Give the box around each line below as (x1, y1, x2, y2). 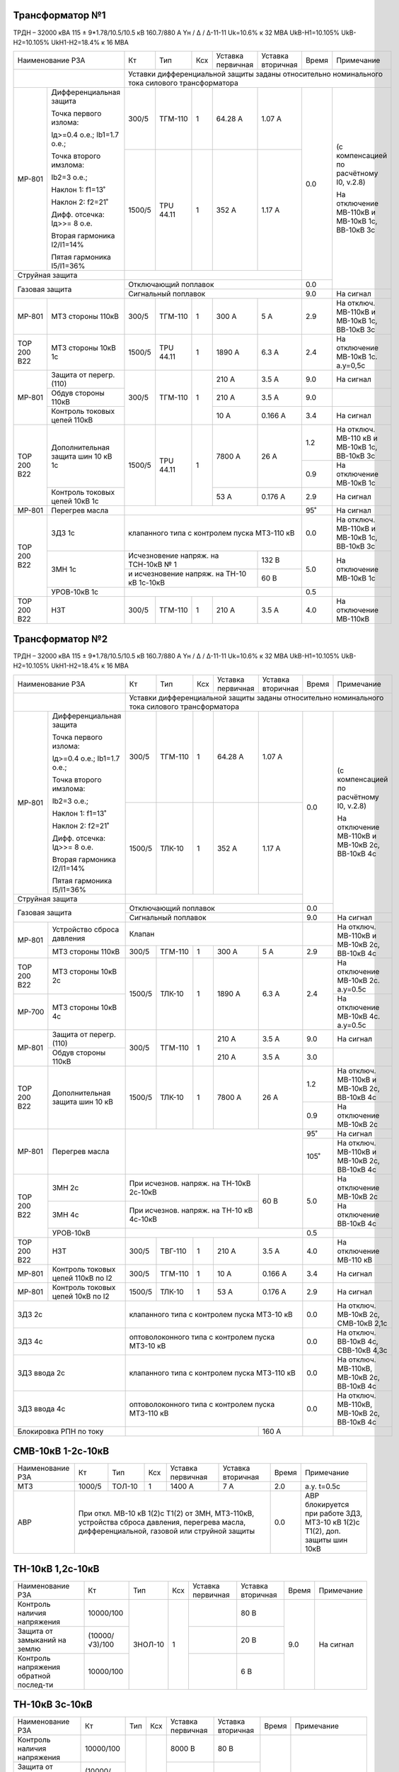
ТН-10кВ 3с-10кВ (13, 1698, 93, 1711)
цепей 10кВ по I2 (52, 1291, 110, 1301)
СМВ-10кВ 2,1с (337, 1318, 388, 1328)
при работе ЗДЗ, (304, 1508, 363, 1518)
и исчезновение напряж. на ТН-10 (128, 569, 247, 579)
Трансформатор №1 (13, 9, 106, 21)
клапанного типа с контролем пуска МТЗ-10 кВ (129, 1309, 293, 1319)
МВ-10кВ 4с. (337, 1011, 381, 1021)
